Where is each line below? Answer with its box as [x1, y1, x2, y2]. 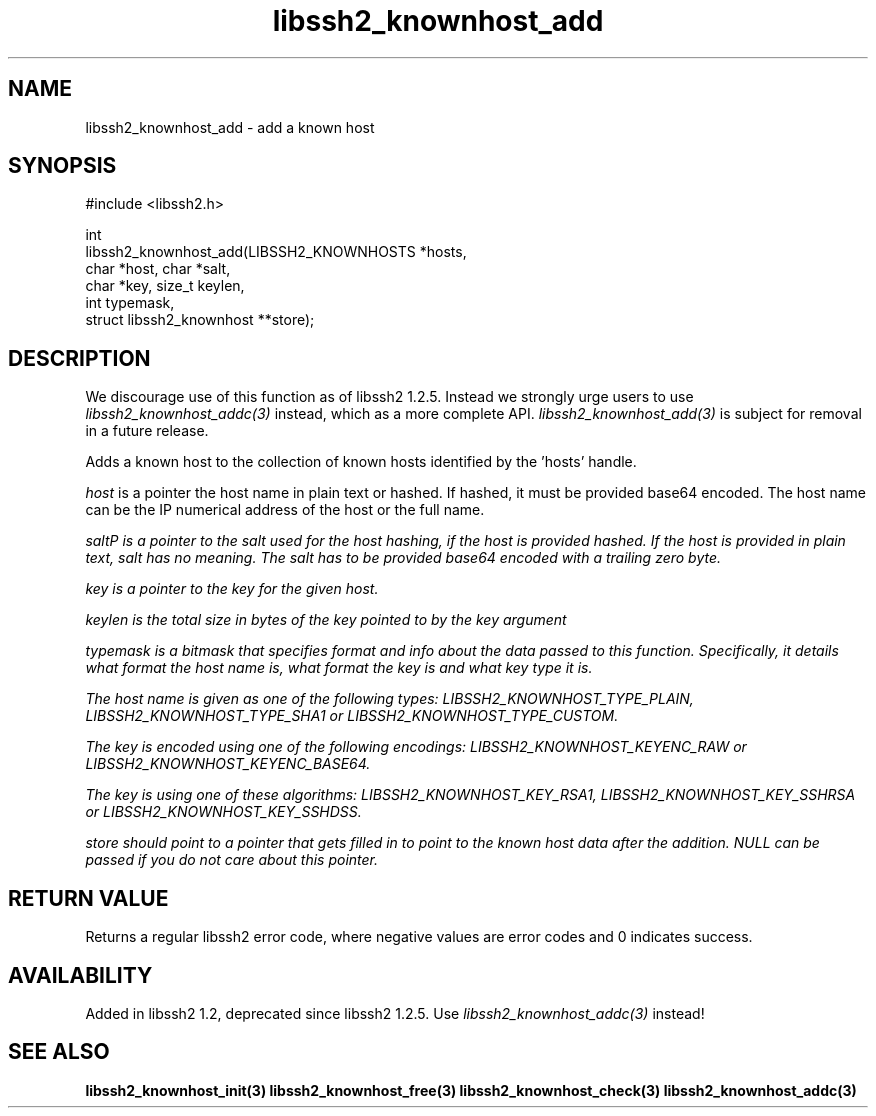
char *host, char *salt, [85, 260, 231, 278]
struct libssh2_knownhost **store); [85, 311, 315, 329]
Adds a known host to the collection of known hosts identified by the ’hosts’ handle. [85, 453, 637, 471]
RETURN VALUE [8, 885, 169, 911]
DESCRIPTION [8, 345, 151, 371]
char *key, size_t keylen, [85, 277, 245, 295]
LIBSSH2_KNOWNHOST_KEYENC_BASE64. [85, 755, 371, 773]
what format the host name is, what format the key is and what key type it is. [85, 659, 593, 677]
